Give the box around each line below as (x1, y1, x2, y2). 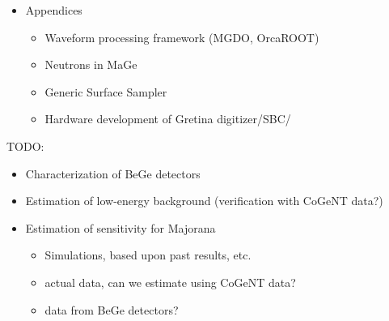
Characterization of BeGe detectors (25, 165, 201, 182)
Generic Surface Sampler (44, 83, 167, 100)
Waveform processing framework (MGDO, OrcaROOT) (44, 28, 319, 45)
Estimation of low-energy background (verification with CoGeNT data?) (25, 192, 383, 209)
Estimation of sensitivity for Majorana (25, 219, 216, 236)
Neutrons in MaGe (44, 56, 137, 73)
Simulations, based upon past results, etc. (44, 246, 252, 263)
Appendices (25, 2, 82, 18)
